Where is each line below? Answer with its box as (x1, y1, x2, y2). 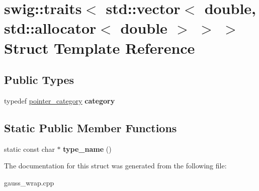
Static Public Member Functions (4, 120, 177, 135)
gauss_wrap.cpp (4, 177, 54, 187)
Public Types (4, 72, 74, 87)
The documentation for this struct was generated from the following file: (4, 160, 227, 171)
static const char (4, 143, 55, 154)
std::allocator (4, 18, 97, 38)
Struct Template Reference (4, 37, 195, 58)
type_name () (63, 143, 112, 154)
